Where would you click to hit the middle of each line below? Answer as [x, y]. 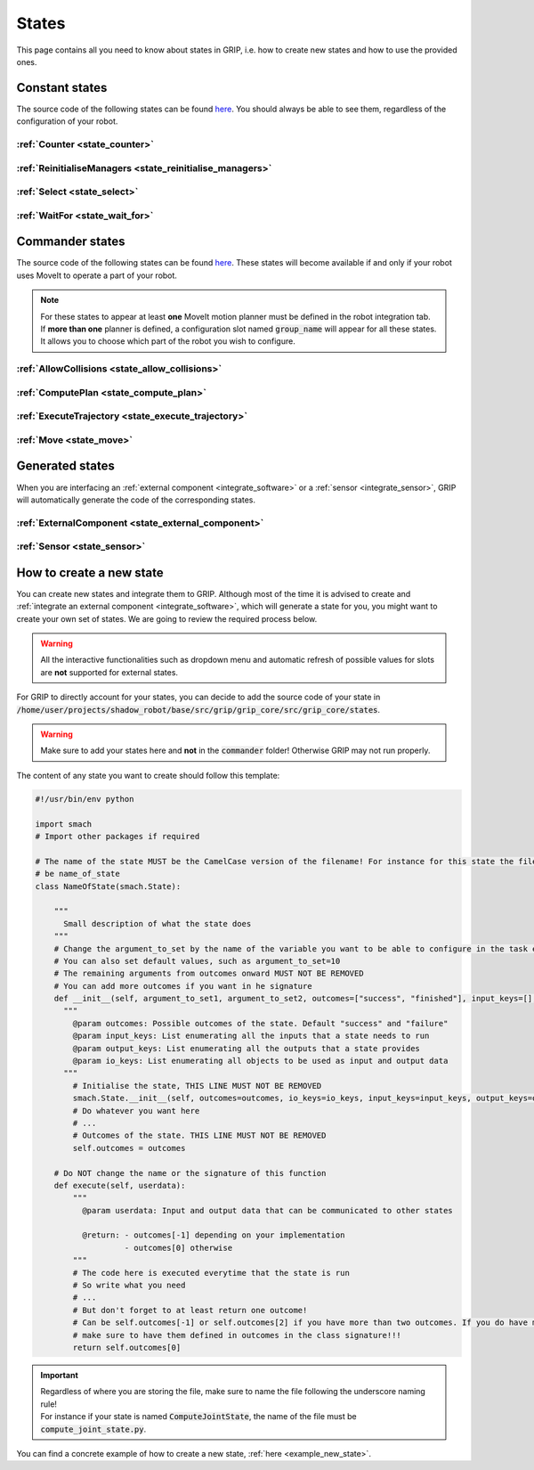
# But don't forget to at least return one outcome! [190, 1310]
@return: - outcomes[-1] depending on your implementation [213, 1235]
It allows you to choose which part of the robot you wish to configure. [168, 341]
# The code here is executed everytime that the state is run [211, 1273]
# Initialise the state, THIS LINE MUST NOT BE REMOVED [197, 1086]
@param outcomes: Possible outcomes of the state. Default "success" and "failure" [260, 1023]
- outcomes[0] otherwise [178, 1248]
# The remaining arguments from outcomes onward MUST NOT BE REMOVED [209, 974]
